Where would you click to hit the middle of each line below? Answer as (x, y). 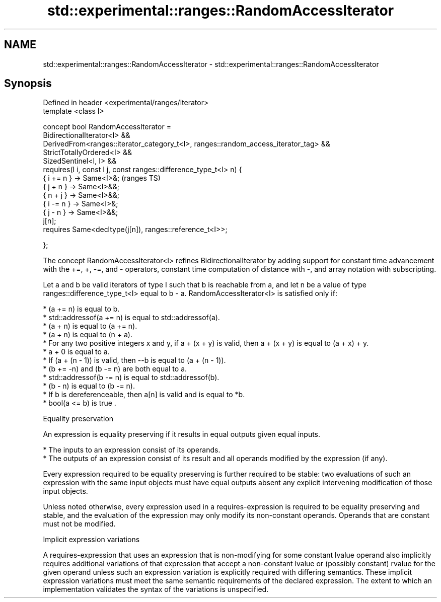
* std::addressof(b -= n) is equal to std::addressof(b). (131, 378)
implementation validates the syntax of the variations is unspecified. (156, 589)
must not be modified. (79, 524)
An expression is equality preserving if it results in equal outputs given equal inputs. (182, 434)
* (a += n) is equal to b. (81, 309)
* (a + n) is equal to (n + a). (88, 335)
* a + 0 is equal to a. (76, 352)
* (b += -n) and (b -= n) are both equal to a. (115, 369)
